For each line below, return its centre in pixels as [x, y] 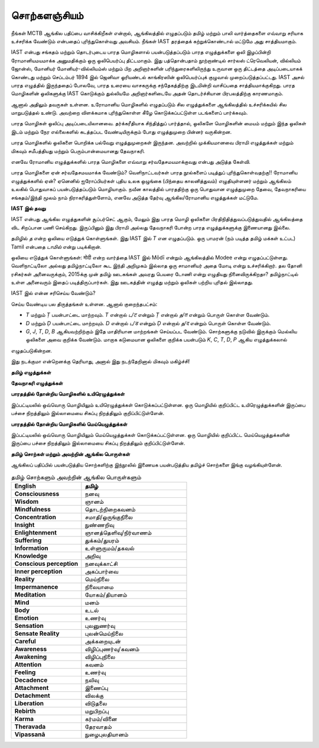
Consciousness [37, 494]
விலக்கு [94, 695]
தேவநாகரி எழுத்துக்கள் [37, 383]
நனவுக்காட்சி [101, 564]
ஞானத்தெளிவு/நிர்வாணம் [118, 532]
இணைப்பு [97, 688]
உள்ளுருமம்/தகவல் [110, 548]
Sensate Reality [37, 633]
